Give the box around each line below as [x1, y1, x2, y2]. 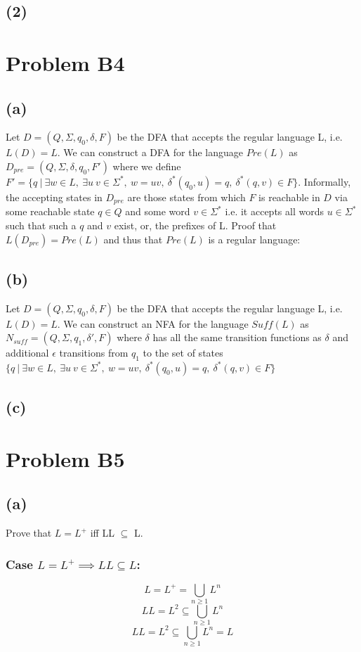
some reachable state [6, 204, 95, 219]
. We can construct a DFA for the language [57, 145, 244, 160]
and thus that [103, 231, 163, 246]
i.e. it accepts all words [225, 204, 324, 219]
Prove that [6, 525, 52, 540]
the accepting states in [6, 189, 103, 204]
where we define [112, 158, 181, 173]
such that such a [6, 218, 77, 232]
